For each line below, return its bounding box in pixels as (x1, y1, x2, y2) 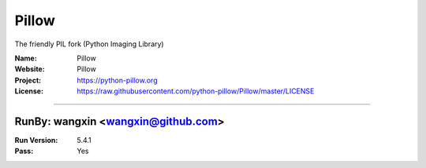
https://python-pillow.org (77, 75, 158, 85)
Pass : (14, 146, 34, 156)
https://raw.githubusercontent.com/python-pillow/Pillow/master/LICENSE (77, 86, 315, 96)
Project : (14, 75, 42, 85)
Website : (14, 64, 45, 74)
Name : (14, 53, 37, 63)
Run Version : (14, 136, 58, 145)
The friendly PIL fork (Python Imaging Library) (14, 39, 165, 49)
